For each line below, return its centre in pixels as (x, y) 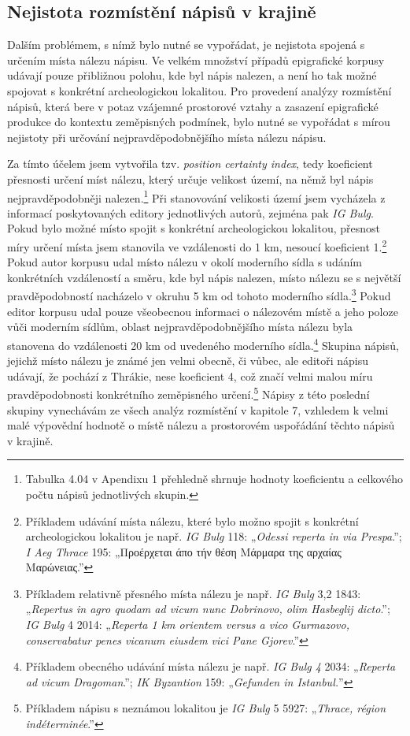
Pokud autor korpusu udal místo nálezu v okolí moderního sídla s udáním (185, 262)
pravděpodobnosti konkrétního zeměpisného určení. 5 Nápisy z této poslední (188, 393)
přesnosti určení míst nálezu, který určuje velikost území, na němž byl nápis (190, 178)
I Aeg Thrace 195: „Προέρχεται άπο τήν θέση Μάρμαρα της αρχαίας (183, 551)
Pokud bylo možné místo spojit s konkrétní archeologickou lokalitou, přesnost (194, 228)
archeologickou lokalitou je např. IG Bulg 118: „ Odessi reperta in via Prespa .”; (214, 536)
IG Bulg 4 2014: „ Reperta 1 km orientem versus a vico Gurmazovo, (187, 624)
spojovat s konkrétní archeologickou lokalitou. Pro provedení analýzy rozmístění (199, 90)
